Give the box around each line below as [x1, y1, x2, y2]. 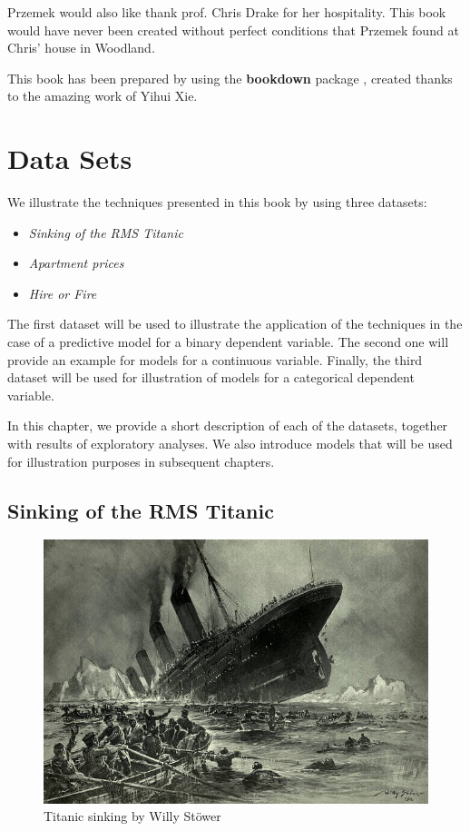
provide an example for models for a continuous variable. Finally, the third [7, 350, 423, 369]
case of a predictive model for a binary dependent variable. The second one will [7, 332, 449, 351]
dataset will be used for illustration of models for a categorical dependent [7, 368, 415, 387]
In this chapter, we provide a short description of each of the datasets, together [7, 416, 448, 435]
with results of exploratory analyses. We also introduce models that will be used [7, 434, 453, 453]
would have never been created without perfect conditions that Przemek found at [7, 20, 459, 39]
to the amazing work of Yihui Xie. [7, 86, 198, 105]
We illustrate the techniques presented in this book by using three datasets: [7, 193, 427, 212]
